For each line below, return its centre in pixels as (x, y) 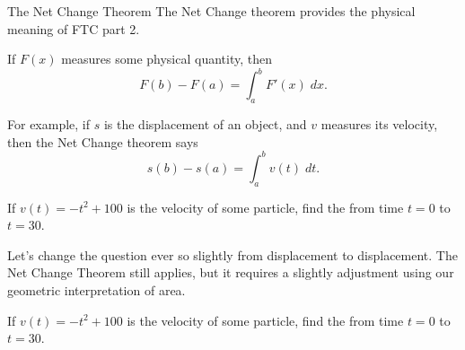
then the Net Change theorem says (103, 141)
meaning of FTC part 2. (74, 28)
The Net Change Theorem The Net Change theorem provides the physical (211, 11)
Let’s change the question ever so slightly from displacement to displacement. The (232, 254)
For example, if (49, 124)
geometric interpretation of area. (97, 289)
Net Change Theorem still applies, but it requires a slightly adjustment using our (231, 272)
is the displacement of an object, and (205, 124)
